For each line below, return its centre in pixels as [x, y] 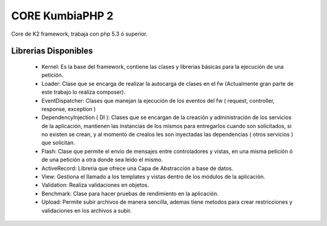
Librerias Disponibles [52, 51]
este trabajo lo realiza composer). [83, 92]
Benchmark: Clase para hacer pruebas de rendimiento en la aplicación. [130, 193]
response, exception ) [69, 109]
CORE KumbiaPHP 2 [62, 16]
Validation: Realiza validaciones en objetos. [95, 185]
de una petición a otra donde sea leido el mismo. [102, 160]
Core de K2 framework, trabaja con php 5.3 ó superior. [79, 34]
